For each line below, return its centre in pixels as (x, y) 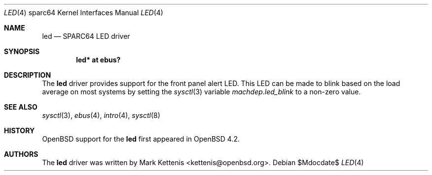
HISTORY (19, 131)
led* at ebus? (98, 60)
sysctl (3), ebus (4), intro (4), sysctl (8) (101, 115)
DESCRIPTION (28, 75)
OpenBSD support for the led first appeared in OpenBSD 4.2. (141, 139)
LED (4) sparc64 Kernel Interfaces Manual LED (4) (84, 13)
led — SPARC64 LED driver (86, 36)
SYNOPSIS (22, 51)
